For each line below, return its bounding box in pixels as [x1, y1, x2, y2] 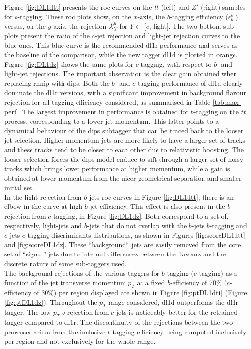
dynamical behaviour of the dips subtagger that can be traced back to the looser [4, 125, 244, 135]
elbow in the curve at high [4, 201, 83, 211]
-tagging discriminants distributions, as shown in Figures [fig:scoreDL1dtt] [25, 230, 245, 240]
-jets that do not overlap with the [87, 220, 187, 230]
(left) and [161, 2, 189, 12]
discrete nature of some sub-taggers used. [4, 258, 127, 269]
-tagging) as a [196, 268, 237, 278]
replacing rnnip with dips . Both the [4, 78, 110, 88]
